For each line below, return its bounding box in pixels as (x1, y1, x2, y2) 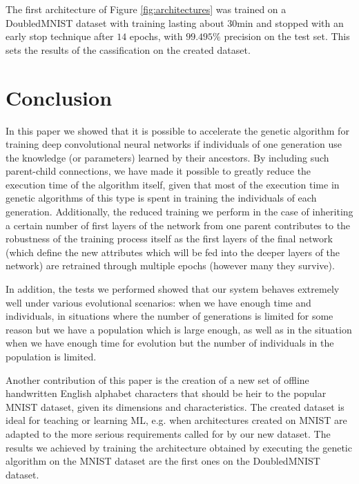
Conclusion (6, 83, 113, 111)
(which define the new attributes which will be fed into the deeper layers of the (6, 244, 340, 259)
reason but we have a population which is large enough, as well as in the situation (6, 322, 352, 336)
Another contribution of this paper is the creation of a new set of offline (6, 372, 309, 387)
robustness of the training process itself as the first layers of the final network (6, 231, 333, 246)
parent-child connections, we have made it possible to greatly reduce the (6, 164, 311, 178)
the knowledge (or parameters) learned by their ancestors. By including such (6, 150, 329, 164)
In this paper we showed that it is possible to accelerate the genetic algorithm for (6, 123, 349, 137)
